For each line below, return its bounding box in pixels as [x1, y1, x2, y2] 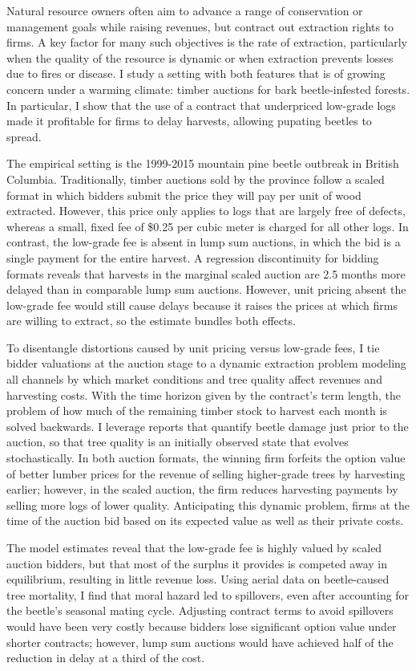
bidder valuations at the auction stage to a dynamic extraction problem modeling [6, 355, 406, 372]
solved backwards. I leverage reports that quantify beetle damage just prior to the [6, 417, 409, 434]
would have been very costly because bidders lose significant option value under [6, 617, 397, 634]
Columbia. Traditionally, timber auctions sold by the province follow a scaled [6, 170, 385, 187]
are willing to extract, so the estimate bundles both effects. [6, 312, 296, 329]
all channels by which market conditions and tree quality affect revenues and [6, 371, 382, 388]
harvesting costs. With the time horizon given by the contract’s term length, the [6, 386, 402, 403]
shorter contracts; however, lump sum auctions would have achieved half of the [6, 633, 394, 650]
